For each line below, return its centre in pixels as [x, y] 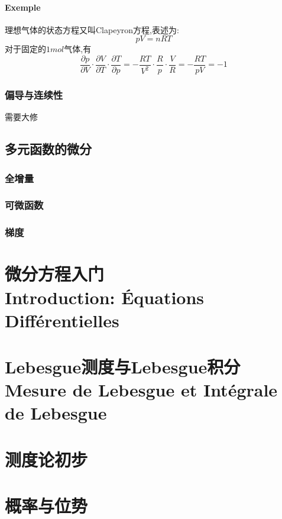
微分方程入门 [55, 274]
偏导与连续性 [34, 94]
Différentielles [62, 320]
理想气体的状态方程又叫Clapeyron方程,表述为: [92, 29]
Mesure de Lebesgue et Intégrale [141, 390]
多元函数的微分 [48, 149]
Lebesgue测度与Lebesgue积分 [123, 367]
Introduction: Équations [105, 297]
